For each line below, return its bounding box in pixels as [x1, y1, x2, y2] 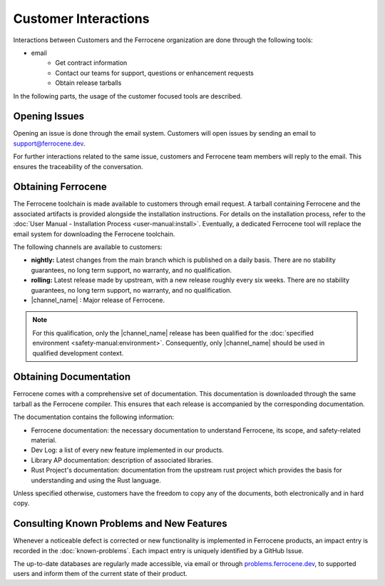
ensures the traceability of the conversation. [13, 162, 143, 171]
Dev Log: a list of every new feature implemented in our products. [31, 446, 224, 455]
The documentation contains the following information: [13, 413, 175, 421]
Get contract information [55, 59, 128, 67]
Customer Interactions [13, 11, 150, 26]
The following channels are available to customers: [13, 243, 163, 251]
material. [31, 436, 57, 445]
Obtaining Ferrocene [13, 181, 107, 193]
